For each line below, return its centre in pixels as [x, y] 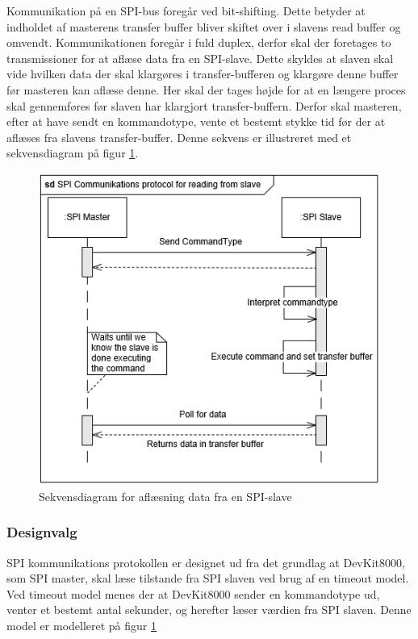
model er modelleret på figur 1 [82, 625]
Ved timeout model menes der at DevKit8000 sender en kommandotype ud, [193, 593]
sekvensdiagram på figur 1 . [73, 153]
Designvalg [42, 532]
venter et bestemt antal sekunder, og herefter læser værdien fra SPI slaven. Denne [209, 610]
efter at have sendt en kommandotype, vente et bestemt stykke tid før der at [196, 121]
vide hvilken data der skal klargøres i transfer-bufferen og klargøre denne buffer [203, 74]
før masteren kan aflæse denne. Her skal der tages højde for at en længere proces [206, 89]
